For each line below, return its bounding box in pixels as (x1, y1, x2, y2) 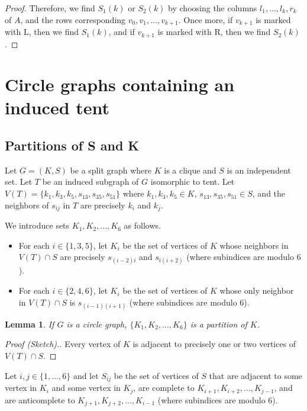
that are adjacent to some (209, 369, 302, 381)
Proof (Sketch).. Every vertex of (5, 338, 121, 350)
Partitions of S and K (5, 136, 140, 155)
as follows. (124, 219, 161, 232)
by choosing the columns (168, 2, 257, 14)
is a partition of (190, 317, 247, 330)
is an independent (227, 163, 291, 176)
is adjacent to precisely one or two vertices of (133, 338, 296, 350)
